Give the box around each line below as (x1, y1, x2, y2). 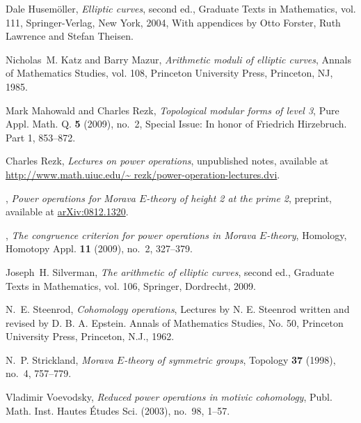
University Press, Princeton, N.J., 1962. (6, 329, 175, 344)
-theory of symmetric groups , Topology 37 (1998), (124, 352, 336, 367)
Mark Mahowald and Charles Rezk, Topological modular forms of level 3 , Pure (6, 102, 339, 117)
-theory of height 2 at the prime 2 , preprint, (146, 190, 332, 205)
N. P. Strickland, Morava (6, 352, 113, 367)
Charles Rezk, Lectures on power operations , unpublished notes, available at (6, 153, 329, 168)
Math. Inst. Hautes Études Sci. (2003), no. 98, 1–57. (6, 403, 230, 417)
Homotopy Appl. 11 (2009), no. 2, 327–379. (6, 241, 193, 256)
